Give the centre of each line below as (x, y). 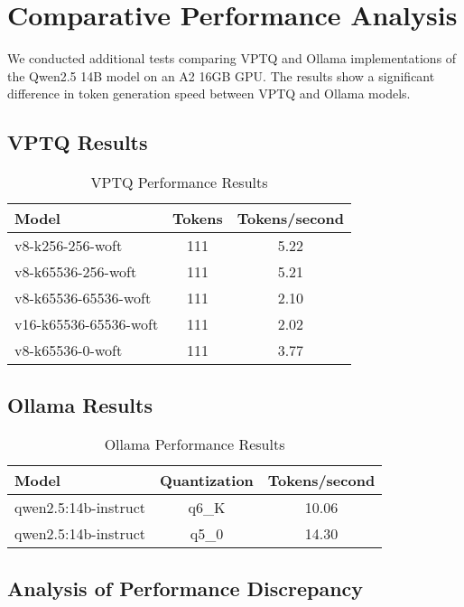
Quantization (207, 481)
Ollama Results (80, 404)
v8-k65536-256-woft (76, 272)
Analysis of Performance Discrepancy (186, 588)
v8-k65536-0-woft (69, 350)
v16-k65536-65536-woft (87, 324)
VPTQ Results (78, 142)
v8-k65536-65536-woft (83, 298)
